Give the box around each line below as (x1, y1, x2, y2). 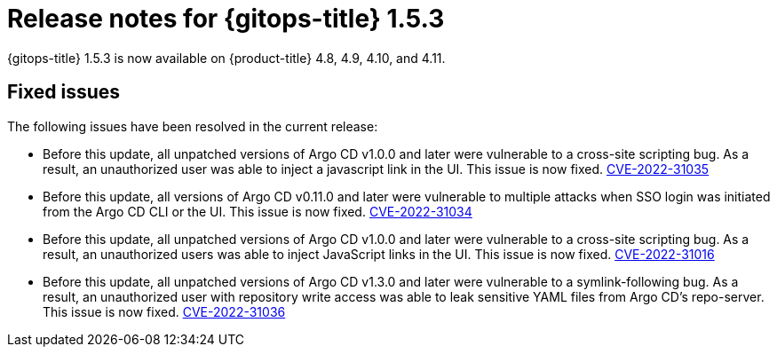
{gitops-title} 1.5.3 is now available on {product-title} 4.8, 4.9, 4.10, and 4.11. (7, 50, 446, 66)
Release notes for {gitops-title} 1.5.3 (7, 4, 445, 34)
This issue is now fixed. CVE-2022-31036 (43, 303, 286, 319)
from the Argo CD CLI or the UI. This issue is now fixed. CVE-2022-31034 (43, 203, 472, 219)
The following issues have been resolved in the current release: (7, 118, 378, 134)
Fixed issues (7, 81, 121, 104)
